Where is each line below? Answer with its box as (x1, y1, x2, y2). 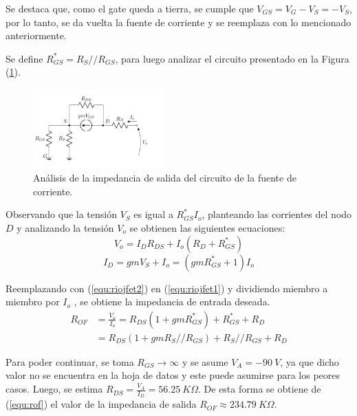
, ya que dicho (280, 354, 339, 369)
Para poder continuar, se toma (6, 354, 134, 369)
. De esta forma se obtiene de (198, 382, 321, 396)
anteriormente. (6, 28, 67, 43)
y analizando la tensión (17, 221, 114, 235)
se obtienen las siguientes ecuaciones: (129, 221, 285, 235)
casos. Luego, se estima (6, 382, 103, 396)
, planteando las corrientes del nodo (202, 207, 352, 221)
